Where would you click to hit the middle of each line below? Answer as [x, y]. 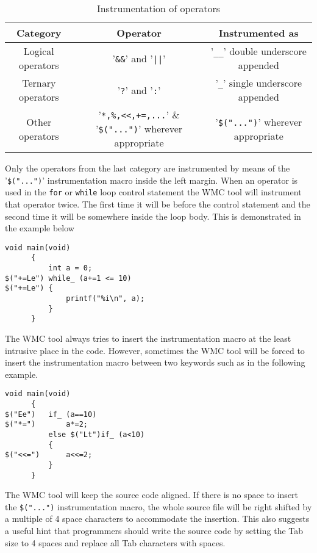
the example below [40, 228]
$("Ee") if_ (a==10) [51, 414]
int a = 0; [70, 268]
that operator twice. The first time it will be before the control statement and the [158, 204]
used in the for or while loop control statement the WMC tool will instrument [153, 192]
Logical [39, 51]
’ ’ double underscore [258, 51]
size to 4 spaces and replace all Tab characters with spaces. [115, 542]
